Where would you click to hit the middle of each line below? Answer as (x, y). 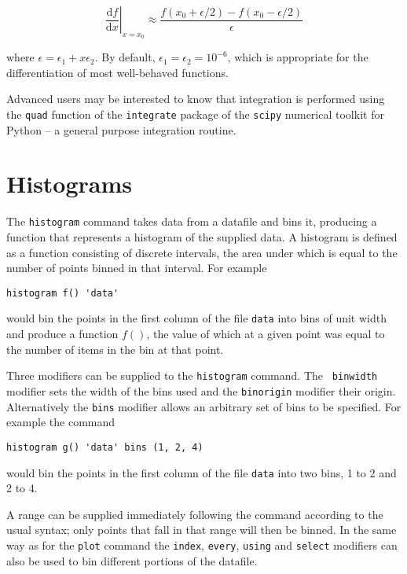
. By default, (125, 57)
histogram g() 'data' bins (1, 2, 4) (105, 447)
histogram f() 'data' (63, 293)
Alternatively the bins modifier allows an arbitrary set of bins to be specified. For (204, 406)
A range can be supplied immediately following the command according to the (195, 514)
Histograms (70, 184)
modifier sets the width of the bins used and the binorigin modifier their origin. (201, 390)
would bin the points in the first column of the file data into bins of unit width (196, 318)
